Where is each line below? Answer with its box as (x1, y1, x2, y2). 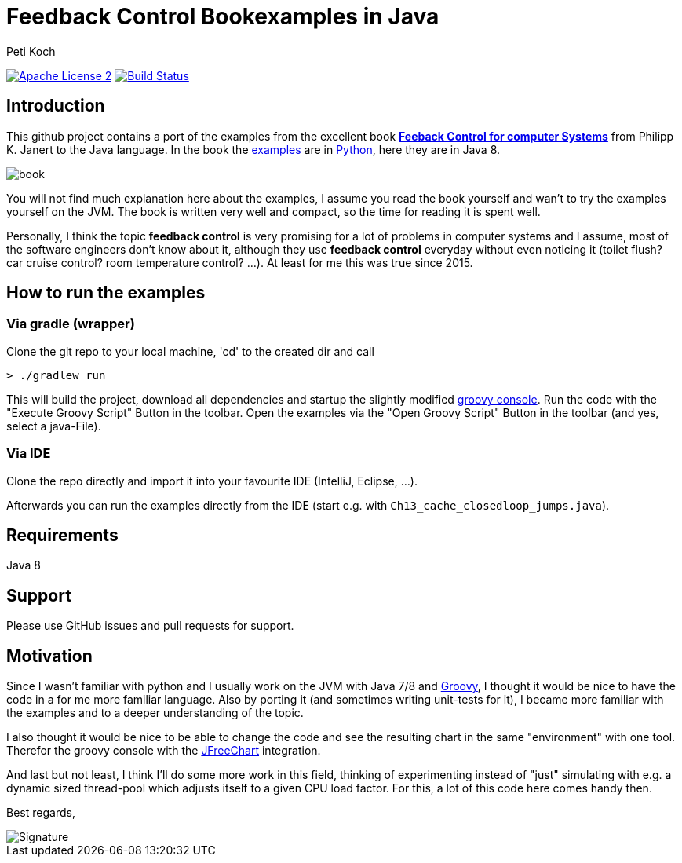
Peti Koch (6, 44, 56, 58)
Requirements (6, 525, 119, 545)
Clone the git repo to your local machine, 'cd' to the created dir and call (6, 344, 374, 358)
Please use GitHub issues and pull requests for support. (6, 619, 294, 633)
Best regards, (6, 806, 75, 820)
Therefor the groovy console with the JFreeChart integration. (6, 744, 321, 758)
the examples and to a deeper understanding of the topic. (6, 706, 304, 720)
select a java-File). (6, 419, 101, 433)
